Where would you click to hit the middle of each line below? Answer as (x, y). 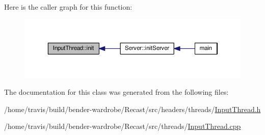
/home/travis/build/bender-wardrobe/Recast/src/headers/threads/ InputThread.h (132, 109)
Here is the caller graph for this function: (68, 7)
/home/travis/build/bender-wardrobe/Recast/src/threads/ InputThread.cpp (123, 126)
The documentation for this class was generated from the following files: (116, 92)
